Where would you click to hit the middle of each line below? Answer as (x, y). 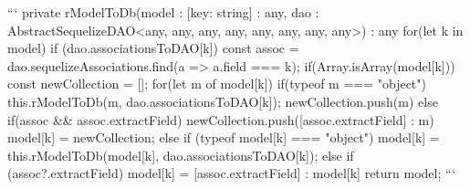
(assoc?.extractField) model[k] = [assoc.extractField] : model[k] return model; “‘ (232, 173)
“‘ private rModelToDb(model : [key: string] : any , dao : (163, 12)
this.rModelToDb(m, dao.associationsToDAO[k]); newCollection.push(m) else (223, 101)
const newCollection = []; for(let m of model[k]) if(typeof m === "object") (217, 84)
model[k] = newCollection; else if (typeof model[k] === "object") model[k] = (224, 137)
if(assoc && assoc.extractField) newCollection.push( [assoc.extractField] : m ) (221, 119)
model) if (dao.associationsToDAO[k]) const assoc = (153, 48)
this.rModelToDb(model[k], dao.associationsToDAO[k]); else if (181, 155)
